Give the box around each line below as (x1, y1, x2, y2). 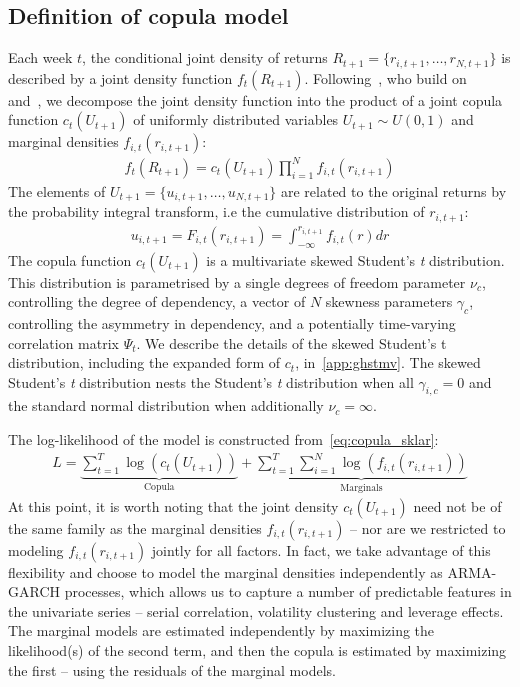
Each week (8, 47, 73, 68)
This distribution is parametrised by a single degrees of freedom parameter (8, 271, 466, 292)
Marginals (340, 483, 383, 494)
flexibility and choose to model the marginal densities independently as (8, 561, 443, 582)
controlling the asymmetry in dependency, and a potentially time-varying (8, 312, 456, 333)
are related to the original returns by (280, 180, 507, 201)
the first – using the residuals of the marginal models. (8, 659, 336, 680)
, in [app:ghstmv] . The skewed (295, 352, 481, 373)
